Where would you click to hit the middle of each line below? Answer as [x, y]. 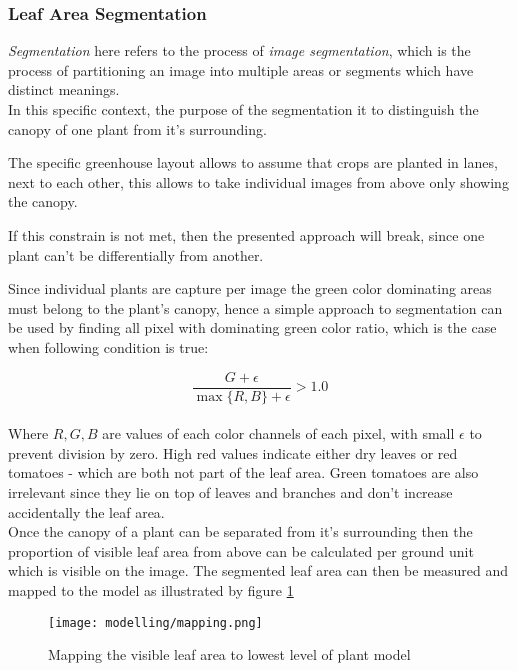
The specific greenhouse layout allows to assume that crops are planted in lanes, [253, 162]
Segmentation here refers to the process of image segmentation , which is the [239, 50]
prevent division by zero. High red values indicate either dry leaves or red [233, 452]
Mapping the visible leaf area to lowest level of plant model [229, 654]
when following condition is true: [108, 346]
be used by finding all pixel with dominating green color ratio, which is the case [252, 327]
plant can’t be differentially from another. [136, 254]
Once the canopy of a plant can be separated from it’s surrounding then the [240, 531]
